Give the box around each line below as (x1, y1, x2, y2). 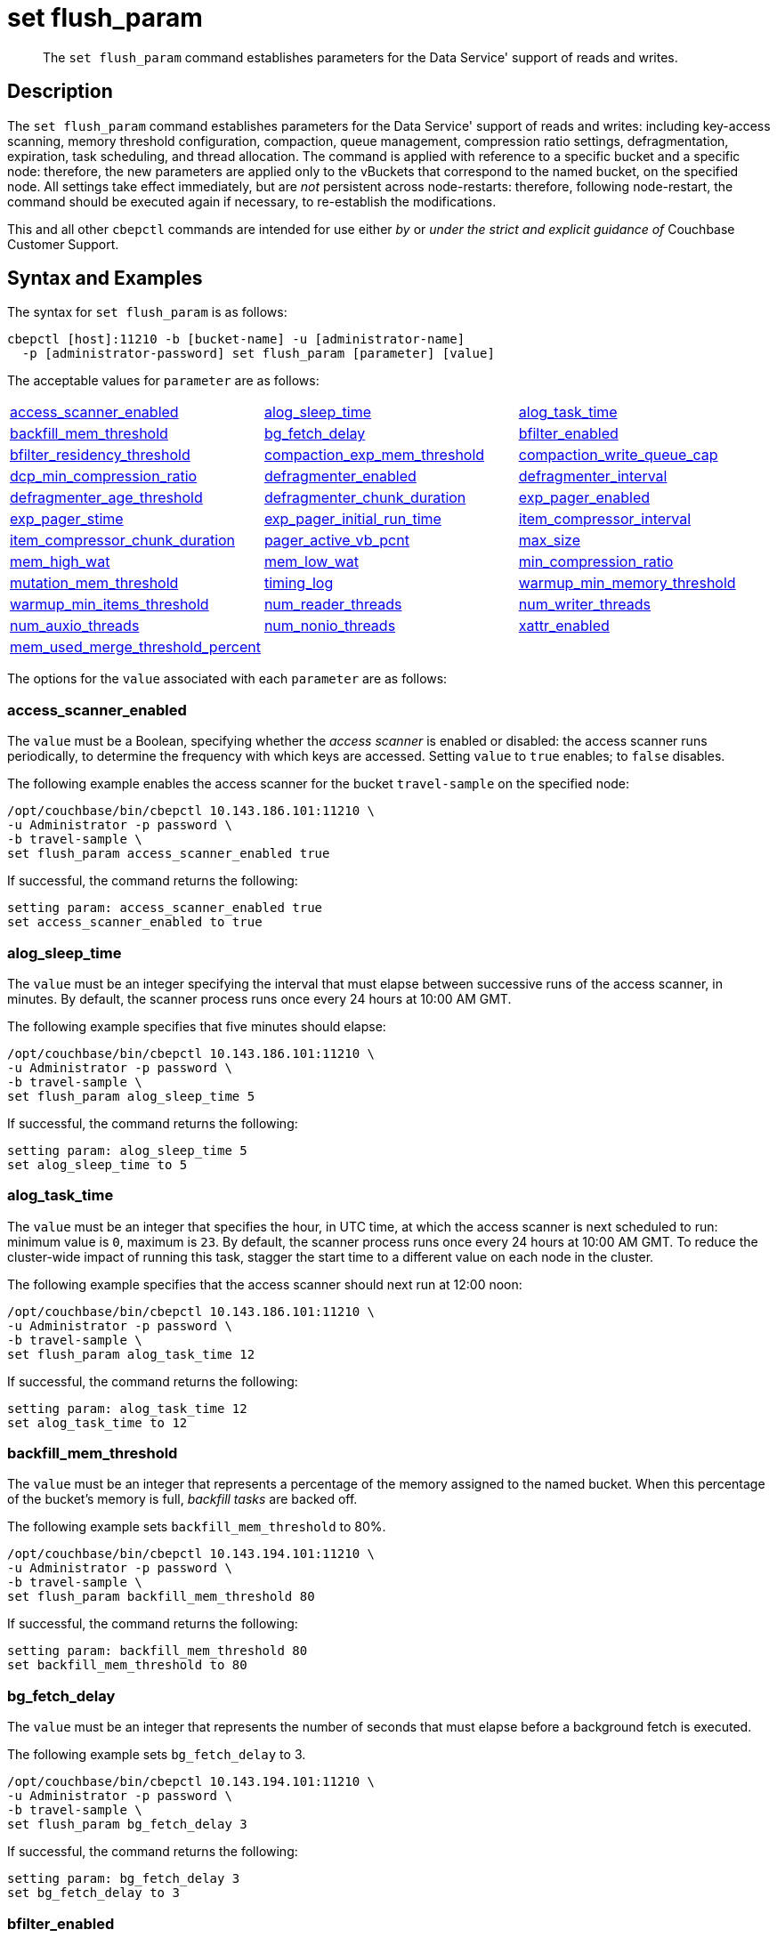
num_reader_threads (263, 595, 402, 614)
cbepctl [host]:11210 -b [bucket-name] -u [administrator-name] (7, 332, 465, 347)
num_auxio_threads (10, 617, 140, 635)
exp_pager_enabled (518, 489, 651, 507)
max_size (518, 531, 581, 550)
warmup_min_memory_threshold (518, 574, 736, 593)
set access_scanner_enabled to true (7, 915, 263, 930)
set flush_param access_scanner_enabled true (7, 846, 330, 861)
